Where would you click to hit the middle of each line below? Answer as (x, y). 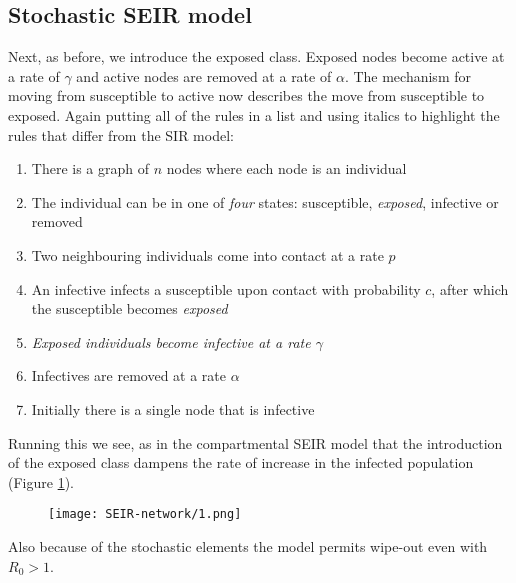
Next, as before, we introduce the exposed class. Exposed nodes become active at (256, 56)
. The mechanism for (407, 75)
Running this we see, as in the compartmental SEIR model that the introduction (255, 442)
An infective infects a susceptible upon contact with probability (226, 288)
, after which (470, 288)
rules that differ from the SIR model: (121, 134)
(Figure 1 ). (41, 481)
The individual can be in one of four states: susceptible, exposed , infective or (265, 201)
